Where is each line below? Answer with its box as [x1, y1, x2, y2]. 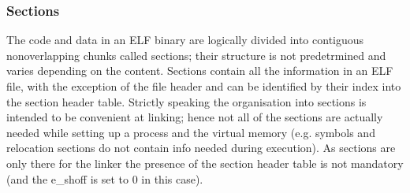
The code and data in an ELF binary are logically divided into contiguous [6, 32, 364, 48]
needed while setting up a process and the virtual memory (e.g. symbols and [6, 124, 375, 140]
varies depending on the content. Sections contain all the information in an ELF [6, 62, 393, 79]
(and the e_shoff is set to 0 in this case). [6, 170, 203, 187]
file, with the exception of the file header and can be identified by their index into [6, 78, 401, 94]
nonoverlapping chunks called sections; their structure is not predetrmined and [6, 46, 386, 63]
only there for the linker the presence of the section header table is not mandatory [6, 154, 404, 171]
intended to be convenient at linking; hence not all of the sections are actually [6, 109, 383, 125]
